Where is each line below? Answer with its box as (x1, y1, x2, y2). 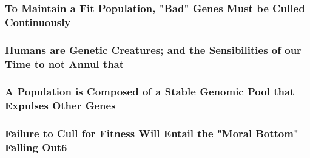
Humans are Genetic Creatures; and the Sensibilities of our (5, 42, 302, 57)
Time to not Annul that (5, 56, 124, 71)
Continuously (5, 14, 71, 29)
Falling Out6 (5, 140, 67, 155)
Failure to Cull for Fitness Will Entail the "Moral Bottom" (5, 126, 298, 141)
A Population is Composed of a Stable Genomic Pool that (5, 84, 295, 99)
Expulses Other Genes (5, 98, 116, 113)
